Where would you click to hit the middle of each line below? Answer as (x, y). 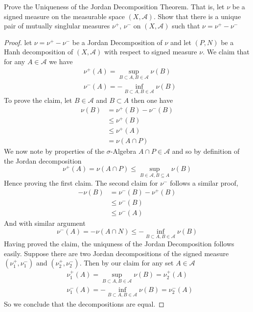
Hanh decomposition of (39, 52)
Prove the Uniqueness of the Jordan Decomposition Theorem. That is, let (114, 6)
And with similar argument (45, 223)
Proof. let (18, 42)
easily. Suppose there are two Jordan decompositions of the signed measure (116, 253)
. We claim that (226, 52)
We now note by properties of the (54, 151)
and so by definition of (206, 151)
